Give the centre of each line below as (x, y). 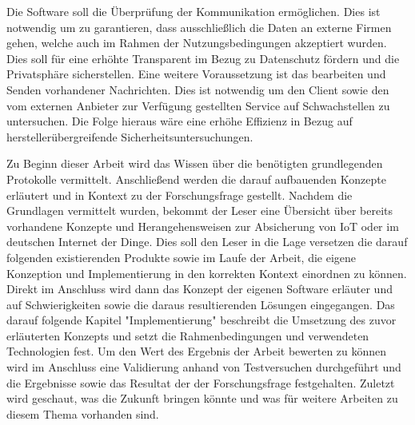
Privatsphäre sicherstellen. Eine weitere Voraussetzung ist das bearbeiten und (196, 74)
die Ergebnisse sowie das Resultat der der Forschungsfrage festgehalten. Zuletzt (201, 382)
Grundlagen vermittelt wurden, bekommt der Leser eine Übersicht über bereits (200, 211)
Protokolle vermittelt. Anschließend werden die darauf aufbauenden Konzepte (196, 179)
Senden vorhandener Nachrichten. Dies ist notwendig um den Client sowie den (198, 89)
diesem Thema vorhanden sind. (83, 413)
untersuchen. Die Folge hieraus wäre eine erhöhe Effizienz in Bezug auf (180, 121)
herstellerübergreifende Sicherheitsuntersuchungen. (130, 136)
